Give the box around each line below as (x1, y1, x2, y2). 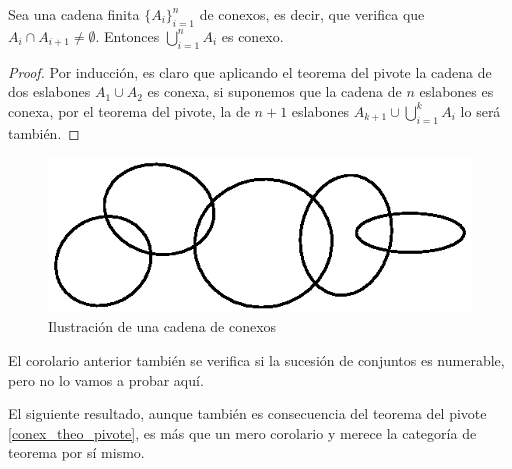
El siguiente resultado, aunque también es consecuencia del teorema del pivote (8, 403, 487, 424)
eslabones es (419, 81, 494, 102)
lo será (460, 100, 501, 121)
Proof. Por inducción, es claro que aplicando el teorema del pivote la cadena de (8, 61, 492, 82)
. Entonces (95, 25, 160, 46)
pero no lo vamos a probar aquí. (8, 369, 204, 390)
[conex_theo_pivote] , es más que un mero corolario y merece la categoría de (8, 422, 477, 443)
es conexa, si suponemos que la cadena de (147, 81, 402, 102)
